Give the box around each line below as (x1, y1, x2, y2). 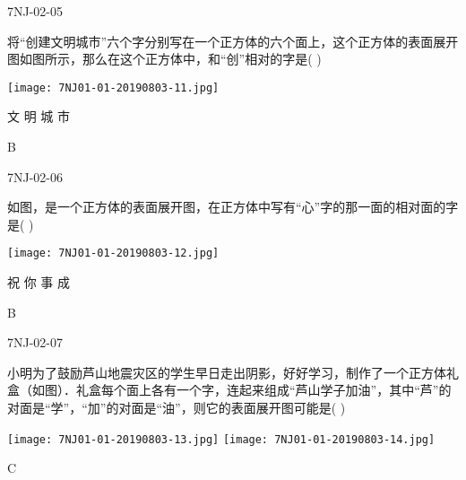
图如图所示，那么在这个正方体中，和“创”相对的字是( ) (7, 49, 322, 68)
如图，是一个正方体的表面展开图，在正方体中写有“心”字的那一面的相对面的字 (7, 197, 459, 216)
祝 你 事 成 (7, 273, 71, 292)
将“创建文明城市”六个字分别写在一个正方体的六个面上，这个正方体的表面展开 (7, 31, 459, 50)
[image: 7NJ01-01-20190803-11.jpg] (7, 81, 220, 94)
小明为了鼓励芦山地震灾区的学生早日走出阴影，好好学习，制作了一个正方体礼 (7, 362, 459, 381)
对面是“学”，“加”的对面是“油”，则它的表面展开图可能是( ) (7, 398, 346, 417)
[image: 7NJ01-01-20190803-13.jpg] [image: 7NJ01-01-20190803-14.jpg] (7, 432, 436, 446)
